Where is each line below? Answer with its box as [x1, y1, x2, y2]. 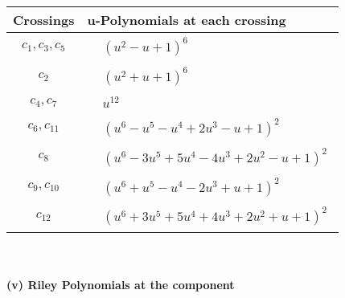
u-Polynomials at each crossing [87, 10, 286, 29]
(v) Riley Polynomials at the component [6, 276, 235, 293]
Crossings [13, 10, 75, 29]
